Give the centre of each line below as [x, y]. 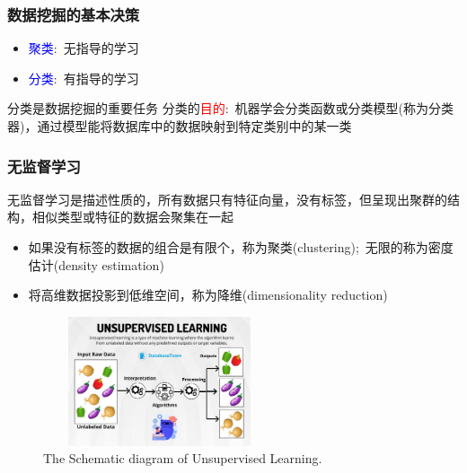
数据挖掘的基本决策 [74, 14]
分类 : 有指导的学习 [84, 78]
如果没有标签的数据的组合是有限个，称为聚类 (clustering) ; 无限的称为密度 [241, 247]
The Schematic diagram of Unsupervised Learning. [183, 458]
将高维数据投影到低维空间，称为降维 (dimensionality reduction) [208, 295]
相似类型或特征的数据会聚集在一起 [132, 217]
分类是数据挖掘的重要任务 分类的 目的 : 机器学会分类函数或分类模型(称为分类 [231, 108]
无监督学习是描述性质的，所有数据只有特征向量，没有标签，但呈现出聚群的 [227, 199]
